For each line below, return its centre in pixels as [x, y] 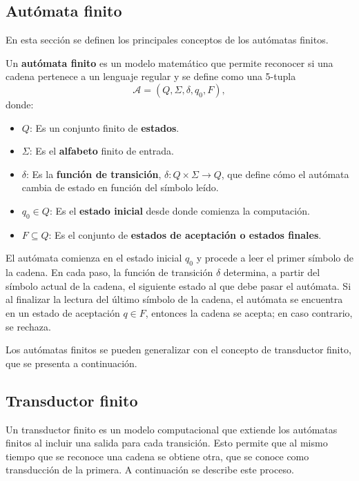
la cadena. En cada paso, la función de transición [109, 272]
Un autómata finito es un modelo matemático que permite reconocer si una [169, 62]
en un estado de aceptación [63, 312]
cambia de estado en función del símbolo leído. [120, 187]
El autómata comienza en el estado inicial [94, 258]
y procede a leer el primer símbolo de [275, 258]
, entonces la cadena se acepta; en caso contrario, [249, 312]
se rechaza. [28, 326]
